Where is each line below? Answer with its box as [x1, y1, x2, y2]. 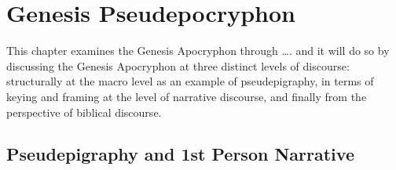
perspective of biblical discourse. [6, 103, 162, 120]
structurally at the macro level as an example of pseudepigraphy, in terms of [6, 73, 374, 89]
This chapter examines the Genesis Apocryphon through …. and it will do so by [6, 42, 390, 59]
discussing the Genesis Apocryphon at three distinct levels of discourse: [6, 57, 350, 74]
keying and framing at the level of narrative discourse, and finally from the [6, 88, 367, 104]
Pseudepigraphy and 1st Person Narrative [6, 142, 354, 166]
